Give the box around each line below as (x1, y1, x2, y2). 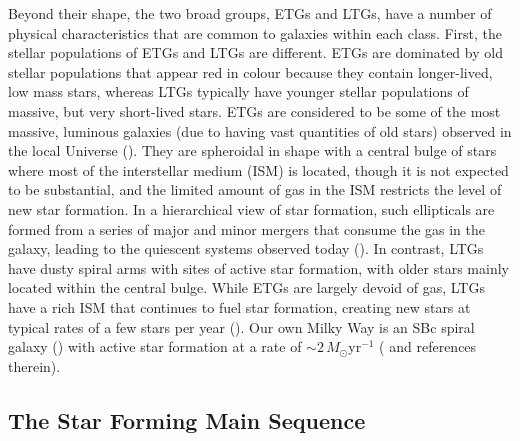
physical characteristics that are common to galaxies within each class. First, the (8, 22, 502, 43)
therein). (8, 355, 61, 376)
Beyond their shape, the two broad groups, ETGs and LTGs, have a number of (8, 3, 492, 23)
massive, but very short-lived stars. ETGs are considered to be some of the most (8, 100, 501, 121)
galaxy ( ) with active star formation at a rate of (8, 336, 302, 357)
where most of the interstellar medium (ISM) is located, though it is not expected (8, 159, 509, 180)
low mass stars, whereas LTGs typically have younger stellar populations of (8, 81, 469, 102)
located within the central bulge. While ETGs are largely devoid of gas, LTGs (8, 277, 485, 298)
